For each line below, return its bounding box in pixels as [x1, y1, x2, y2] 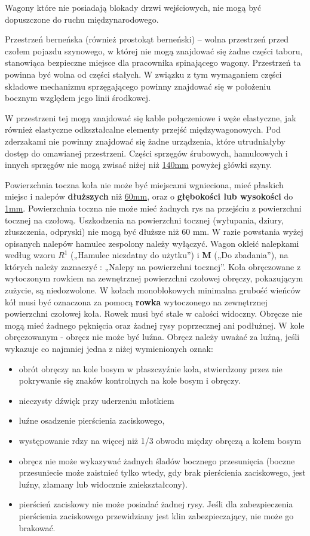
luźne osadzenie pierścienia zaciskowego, [19, 414, 165, 427]
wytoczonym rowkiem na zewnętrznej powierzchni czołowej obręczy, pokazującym [5, 272, 303, 284]
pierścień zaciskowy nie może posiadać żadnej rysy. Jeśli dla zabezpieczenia [19, 498, 293, 510]
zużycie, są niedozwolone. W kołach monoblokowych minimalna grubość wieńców [5, 284, 301, 296]
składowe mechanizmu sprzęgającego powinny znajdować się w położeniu [5, 79, 271, 92]
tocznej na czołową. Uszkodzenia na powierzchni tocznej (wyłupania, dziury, [5, 213, 284, 226]
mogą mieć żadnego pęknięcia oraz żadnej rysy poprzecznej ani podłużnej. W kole [5, 318, 305, 331]
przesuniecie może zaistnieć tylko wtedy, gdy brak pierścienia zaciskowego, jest [19, 466, 306, 479]
